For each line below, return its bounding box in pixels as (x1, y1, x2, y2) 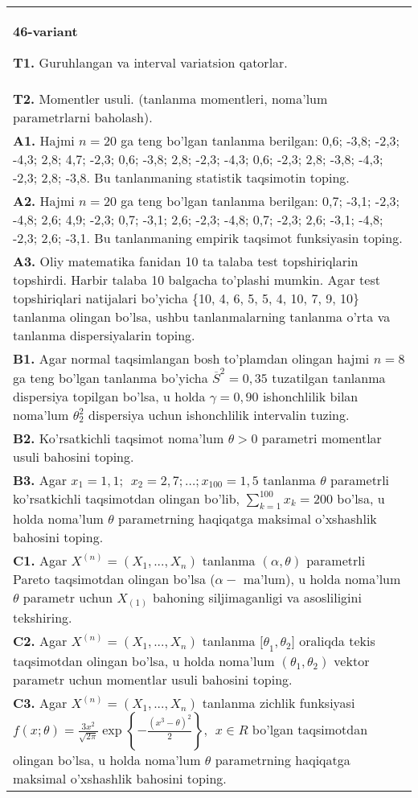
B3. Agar (13, 470, 68, 489)
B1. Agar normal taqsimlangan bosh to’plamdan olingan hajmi (13, 349, 370, 368)
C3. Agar (13, 693, 68, 713)
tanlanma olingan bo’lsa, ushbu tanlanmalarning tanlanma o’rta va (13, 307, 391, 326)
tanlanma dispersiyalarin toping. (13, 326, 195, 344)
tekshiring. (13, 607, 72, 627)
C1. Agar (13, 550, 68, 570)
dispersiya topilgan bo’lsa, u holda (13, 386, 206, 405)
